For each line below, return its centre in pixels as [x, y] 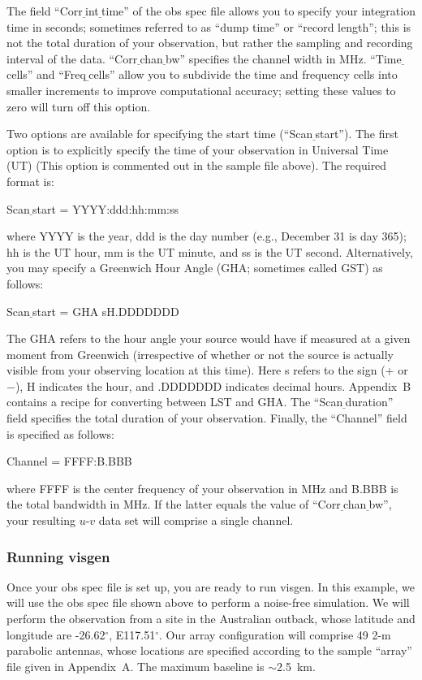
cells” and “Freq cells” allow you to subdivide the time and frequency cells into [202, 74]
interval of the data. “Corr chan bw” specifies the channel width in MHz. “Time [204, 58]
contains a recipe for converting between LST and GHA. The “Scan [175, 402]
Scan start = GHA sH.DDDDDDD [93, 311]
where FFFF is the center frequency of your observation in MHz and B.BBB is [202, 488]
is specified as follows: [60, 433]
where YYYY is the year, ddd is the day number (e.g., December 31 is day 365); [207, 236]
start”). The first [357, 134]
